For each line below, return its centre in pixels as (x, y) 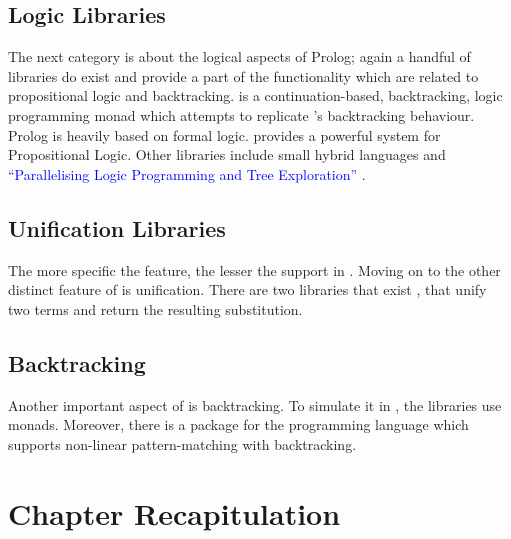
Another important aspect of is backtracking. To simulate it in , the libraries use (255, 404)
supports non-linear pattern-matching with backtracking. (182, 443)
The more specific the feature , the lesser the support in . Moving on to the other (254, 269)
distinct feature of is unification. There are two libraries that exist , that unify (247, 289)
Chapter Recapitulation (174, 512)
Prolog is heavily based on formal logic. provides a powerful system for (224, 134)
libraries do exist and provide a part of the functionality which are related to (243, 75)
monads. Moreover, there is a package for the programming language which (238, 424)
